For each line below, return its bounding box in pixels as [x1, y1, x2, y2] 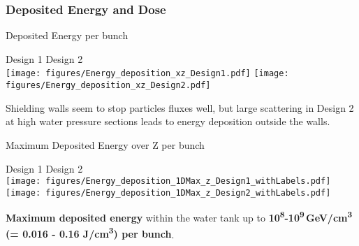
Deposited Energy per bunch [6, 28, 129, 43]
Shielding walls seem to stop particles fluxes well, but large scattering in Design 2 [6, 100, 354, 115]
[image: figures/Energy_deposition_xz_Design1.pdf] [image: [6, 68, 289, 79]
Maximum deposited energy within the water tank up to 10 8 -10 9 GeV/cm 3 [6, 208, 353, 225]
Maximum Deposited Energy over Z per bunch [6, 137, 205, 152]
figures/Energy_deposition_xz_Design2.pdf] [6, 80, 211, 91]
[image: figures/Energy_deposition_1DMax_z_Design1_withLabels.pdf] [6, 176, 331, 187]
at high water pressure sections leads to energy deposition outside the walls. [6, 114, 330, 129]
